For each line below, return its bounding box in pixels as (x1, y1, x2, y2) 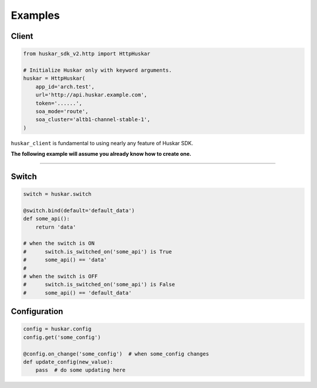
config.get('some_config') (23, 334, 101, 340)
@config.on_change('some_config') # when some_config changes (23, 350, 210, 357)
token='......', (35, 100, 82, 106)
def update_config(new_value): (23, 359, 114, 365)
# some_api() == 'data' (23, 256, 107, 263)
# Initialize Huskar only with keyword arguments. (23, 66, 173, 73)
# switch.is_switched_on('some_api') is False (23, 281, 176, 288)
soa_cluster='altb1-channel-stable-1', (35, 116, 151, 123)
